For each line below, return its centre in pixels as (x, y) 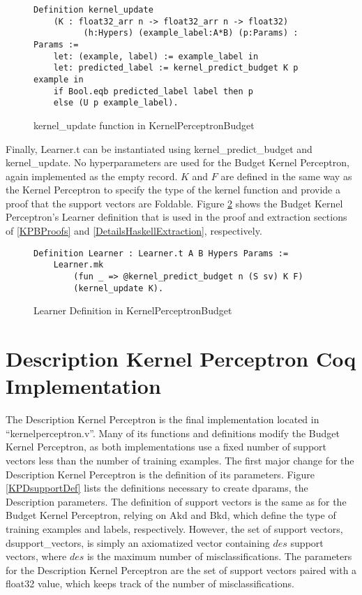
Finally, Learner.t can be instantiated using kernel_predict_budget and (159, 148)
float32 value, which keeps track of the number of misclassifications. (150, 583)
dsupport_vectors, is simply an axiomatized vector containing (138, 542)
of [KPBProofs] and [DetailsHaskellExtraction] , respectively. (134, 231)
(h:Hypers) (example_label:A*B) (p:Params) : (191, 33)
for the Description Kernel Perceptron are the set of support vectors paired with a (181, 570)
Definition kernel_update (93, 10)
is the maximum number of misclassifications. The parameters (219, 556)
